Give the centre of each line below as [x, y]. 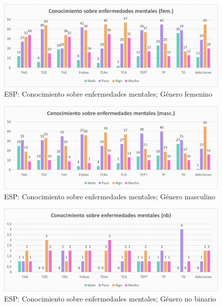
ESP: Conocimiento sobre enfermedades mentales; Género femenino [108, 94]
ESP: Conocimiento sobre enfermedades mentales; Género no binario [110, 298]
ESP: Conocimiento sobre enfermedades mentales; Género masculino [110, 196]
